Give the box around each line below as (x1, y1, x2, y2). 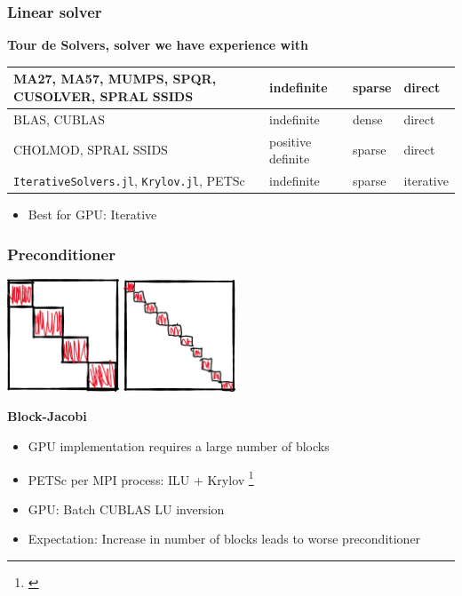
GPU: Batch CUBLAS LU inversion (28, 499, 225, 518)
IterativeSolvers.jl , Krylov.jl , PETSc (13, 171, 245, 190)
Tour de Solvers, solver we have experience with (7, 36, 308, 54)
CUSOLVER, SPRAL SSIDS (13, 86, 194, 105)
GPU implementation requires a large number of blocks (28, 437, 330, 456)
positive (269, 131, 312, 150)
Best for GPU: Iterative (28, 205, 157, 224)
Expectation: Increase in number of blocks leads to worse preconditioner (28, 529, 421, 548)
